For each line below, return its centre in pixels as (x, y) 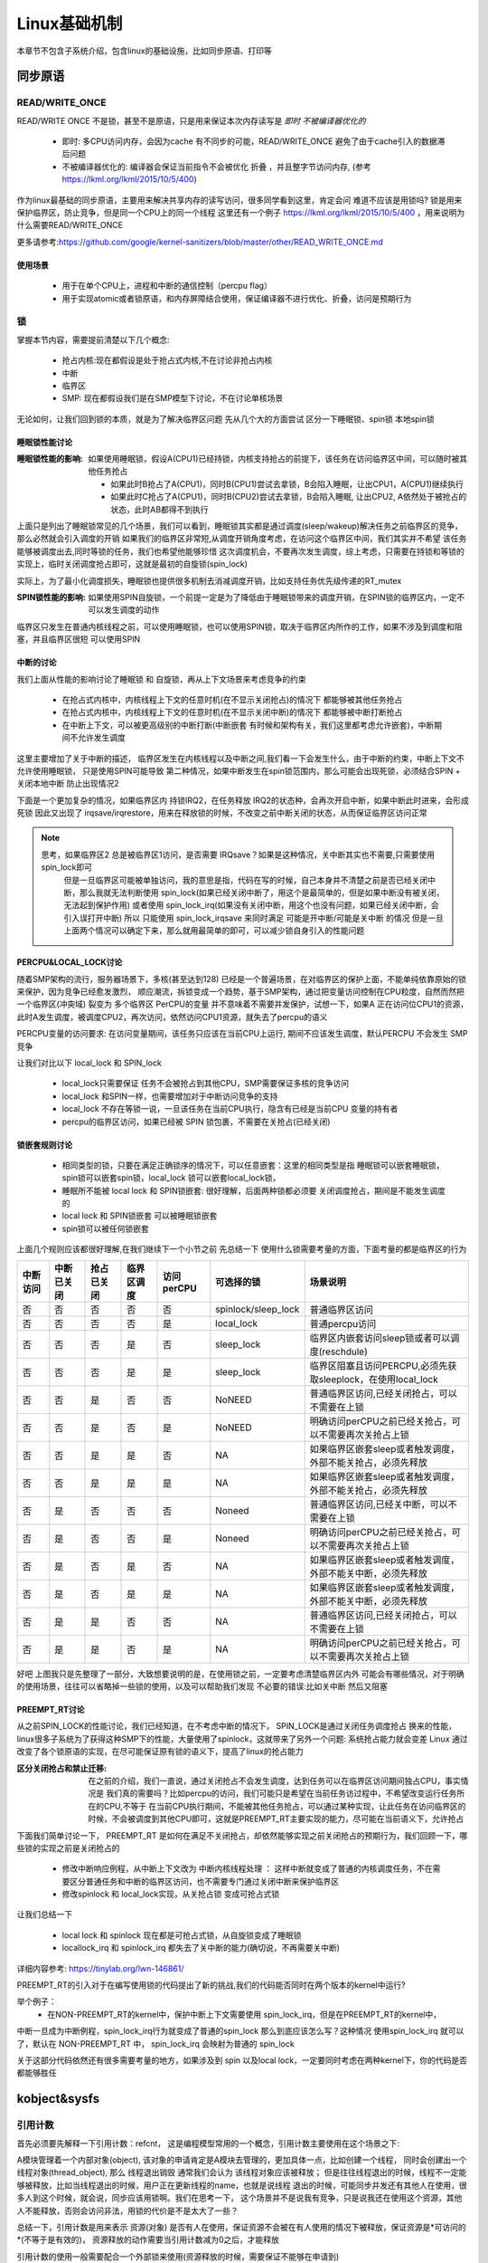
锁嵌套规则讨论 (44, 1144)
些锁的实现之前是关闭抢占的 (68, 1848)
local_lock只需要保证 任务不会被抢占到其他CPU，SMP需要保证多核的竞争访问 (206, 1084)
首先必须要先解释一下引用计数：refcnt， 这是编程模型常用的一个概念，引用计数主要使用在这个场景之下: (208, 2143)
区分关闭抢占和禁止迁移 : (62, 1768)
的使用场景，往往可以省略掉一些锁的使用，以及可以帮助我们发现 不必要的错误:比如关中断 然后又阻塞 (202, 1686)
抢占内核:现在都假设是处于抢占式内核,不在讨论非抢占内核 (167, 360)
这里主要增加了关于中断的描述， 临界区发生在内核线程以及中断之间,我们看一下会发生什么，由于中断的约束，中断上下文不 (240, 758)
